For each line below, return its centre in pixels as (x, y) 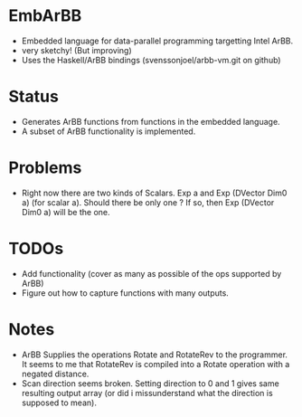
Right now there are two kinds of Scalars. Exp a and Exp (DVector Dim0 (154, 193)
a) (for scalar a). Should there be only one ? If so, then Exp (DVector (148, 202)
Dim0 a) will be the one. (66, 212)
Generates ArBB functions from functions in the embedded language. (151, 121)
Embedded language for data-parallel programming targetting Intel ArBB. (157, 41)
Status (34, 97)
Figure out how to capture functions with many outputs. (125, 293)
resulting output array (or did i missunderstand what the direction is (147, 393)
